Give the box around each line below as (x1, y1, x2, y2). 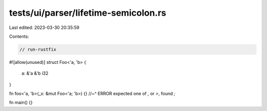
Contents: (9, 33, 29, 39)
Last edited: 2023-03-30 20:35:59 (9, 25, 80, 30)
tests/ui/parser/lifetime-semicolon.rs (9, 7, 167, 18)
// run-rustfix (19, 47, 56, 52)
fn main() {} (9, 100, 33, 106)
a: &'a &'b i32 (21, 70, 49, 76)
